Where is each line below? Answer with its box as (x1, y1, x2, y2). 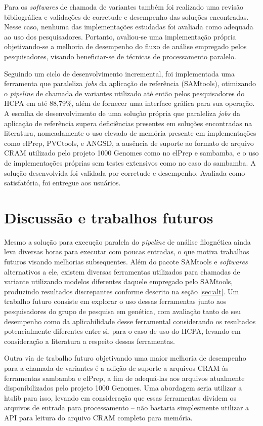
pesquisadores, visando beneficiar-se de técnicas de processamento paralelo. (4, 51, 236, 61)
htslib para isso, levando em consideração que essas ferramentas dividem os (4, 392, 236, 403)
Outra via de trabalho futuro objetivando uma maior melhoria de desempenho (4, 353, 246, 363)
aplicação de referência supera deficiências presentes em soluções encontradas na (4, 118, 252, 128)
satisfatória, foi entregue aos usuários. (4, 177, 121, 188)
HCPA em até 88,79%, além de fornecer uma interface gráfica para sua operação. (4, 98, 255, 108)
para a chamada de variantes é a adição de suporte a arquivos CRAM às (4, 362, 229, 373)
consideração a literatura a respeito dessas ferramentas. (4, 335, 175, 346)
